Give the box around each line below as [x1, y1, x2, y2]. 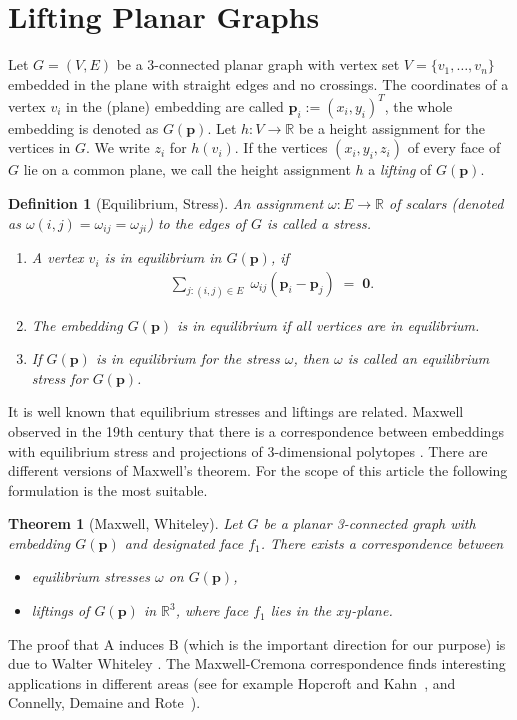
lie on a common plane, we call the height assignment [23, 159, 351, 180]
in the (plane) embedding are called [66, 95, 284, 116]
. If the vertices [234, 137, 328, 158]
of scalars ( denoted [389, 193, 504, 213]
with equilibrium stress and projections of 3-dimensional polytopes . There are [8, 440, 488, 461]
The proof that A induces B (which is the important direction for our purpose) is [8, 633, 506, 654]
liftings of [31, 600, 90, 621]
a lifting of [368, 159, 432, 180]
